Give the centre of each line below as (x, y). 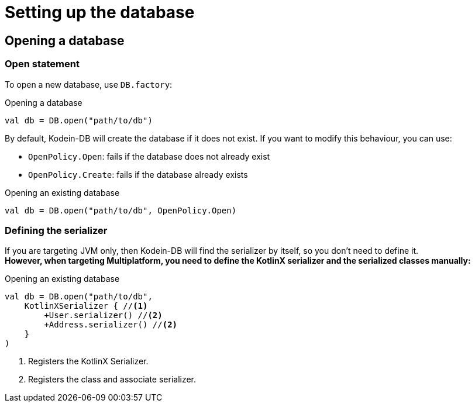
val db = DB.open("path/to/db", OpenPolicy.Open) (121, 210)
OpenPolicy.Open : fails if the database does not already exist (149, 156)
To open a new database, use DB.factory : (89, 84)
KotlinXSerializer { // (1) (86, 306)
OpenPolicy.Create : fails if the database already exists (138, 174)
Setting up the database (100, 12)
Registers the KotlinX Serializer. (88, 361)
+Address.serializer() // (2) (111, 325)
